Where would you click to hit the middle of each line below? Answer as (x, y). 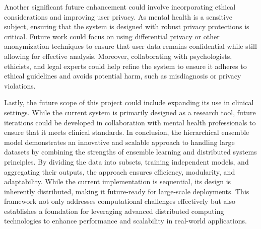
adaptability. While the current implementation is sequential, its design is (118, 181)
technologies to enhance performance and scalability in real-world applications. (125, 221)
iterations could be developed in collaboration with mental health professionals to (130, 122)
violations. (20, 85)
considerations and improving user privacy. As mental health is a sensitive (118, 16)
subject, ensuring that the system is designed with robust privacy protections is (127, 26)
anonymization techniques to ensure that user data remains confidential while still (130, 46)
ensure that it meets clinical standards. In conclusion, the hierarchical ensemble (127, 132)
